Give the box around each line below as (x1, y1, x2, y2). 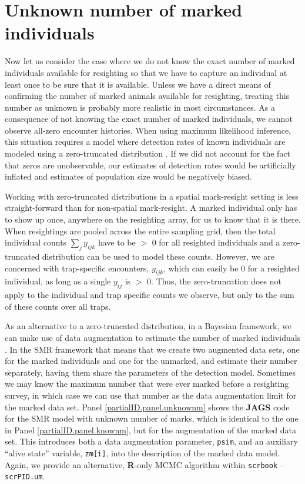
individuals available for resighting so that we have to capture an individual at (5, 66, 287, 78)
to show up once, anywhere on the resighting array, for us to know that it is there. (5, 213, 301, 226)
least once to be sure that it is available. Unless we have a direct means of (5, 78, 271, 90)
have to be (98, 236, 136, 248)
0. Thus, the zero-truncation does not (147, 275, 282, 287)
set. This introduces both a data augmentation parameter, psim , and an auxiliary (5, 435, 298, 447)
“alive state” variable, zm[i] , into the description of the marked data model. (5, 446, 280, 459)
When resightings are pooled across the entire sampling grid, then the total (5, 224, 276, 237)
